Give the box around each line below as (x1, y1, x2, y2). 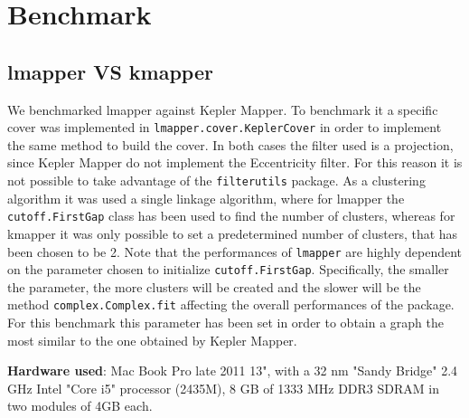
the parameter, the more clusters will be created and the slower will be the (7, 277, 421, 296)
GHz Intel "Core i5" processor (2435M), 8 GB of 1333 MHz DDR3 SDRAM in (7, 378, 439, 397)
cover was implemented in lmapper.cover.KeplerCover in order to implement (7, 118, 442, 137)
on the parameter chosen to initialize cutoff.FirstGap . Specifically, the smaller (7, 260, 449, 279)
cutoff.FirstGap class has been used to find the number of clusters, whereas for (7, 206, 455, 225)
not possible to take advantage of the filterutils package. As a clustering (7, 171, 426, 190)
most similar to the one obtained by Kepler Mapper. (7, 330, 297, 349)
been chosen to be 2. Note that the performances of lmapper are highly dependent (7, 242, 463, 261)
